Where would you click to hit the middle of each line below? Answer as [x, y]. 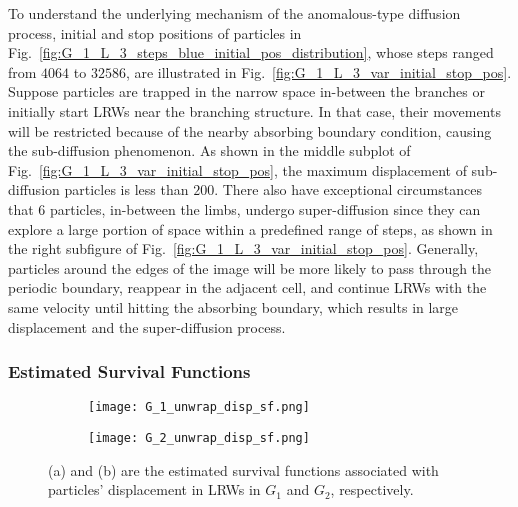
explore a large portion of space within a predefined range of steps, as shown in [250, 228]
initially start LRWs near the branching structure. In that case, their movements [254, 110]
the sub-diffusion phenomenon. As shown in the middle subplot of [209, 150]
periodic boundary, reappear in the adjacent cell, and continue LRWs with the [247, 287]
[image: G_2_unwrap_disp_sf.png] [199, 437]
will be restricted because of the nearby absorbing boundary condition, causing [250, 130]
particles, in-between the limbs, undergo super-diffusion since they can [265, 208]
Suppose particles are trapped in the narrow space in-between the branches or [246, 91]
